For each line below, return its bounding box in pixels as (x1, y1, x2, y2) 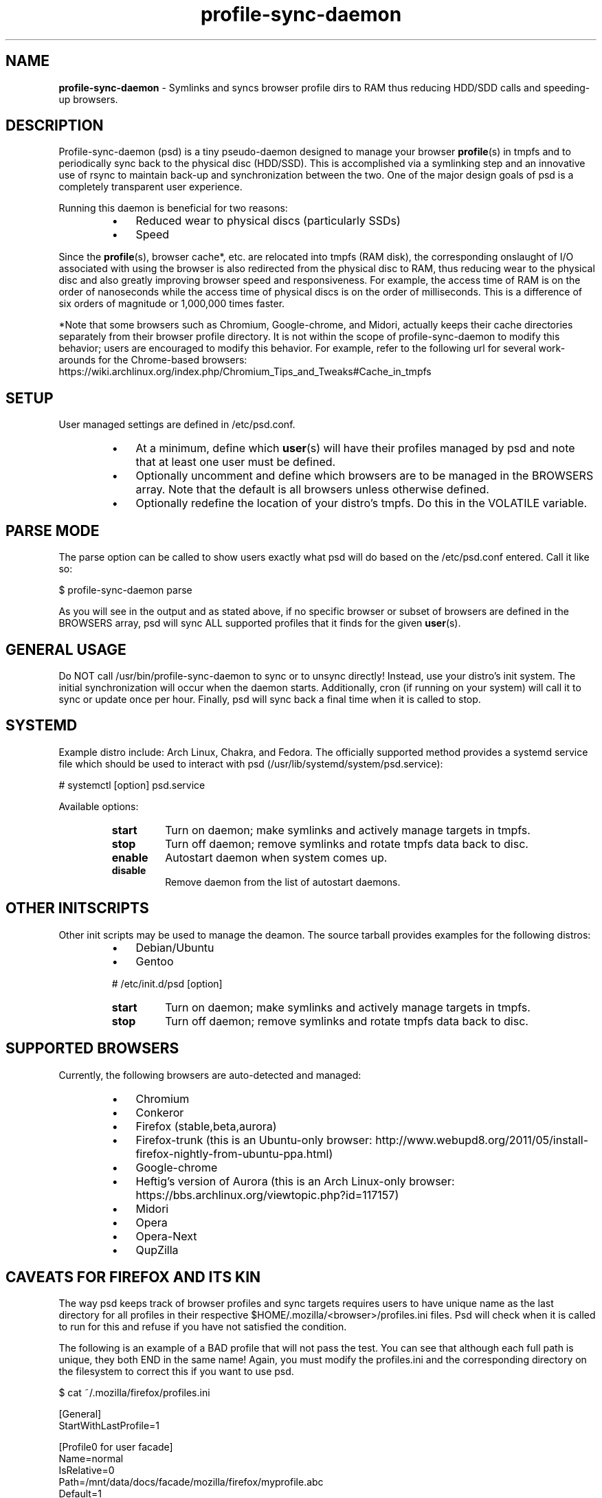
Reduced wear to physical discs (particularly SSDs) (135, 214, 401, 228)
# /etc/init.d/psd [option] (111, 977, 223, 990)
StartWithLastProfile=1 (58, 1420, 160, 1432)
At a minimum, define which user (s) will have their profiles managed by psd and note (135, 441, 575, 456)
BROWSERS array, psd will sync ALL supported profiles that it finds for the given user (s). (58, 617, 461, 629)
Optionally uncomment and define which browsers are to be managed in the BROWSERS (135, 469, 594, 483)
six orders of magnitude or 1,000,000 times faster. (58, 298, 285, 310)
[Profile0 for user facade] (58, 1441, 173, 1453)
